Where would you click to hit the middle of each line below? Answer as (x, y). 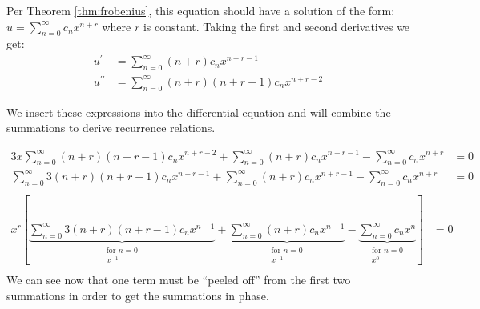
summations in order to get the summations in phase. (138, 295)
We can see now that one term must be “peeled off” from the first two (179, 280)
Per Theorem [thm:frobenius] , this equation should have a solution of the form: (201, 10)
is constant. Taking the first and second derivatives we (276, 26)
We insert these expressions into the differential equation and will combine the (199, 112)
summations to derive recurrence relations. (111, 128)
